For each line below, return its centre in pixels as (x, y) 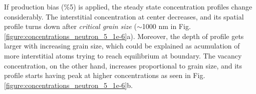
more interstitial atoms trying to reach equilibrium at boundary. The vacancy (123, 55)
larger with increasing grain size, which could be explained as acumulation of (122, 46)
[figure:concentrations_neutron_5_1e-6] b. (68, 85)
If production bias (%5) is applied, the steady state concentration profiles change (128, 6)
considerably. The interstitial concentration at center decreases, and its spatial (124, 16)
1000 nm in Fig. (166, 26)
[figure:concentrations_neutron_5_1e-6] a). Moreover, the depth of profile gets (124, 36)
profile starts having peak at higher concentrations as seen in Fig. (105, 75)
